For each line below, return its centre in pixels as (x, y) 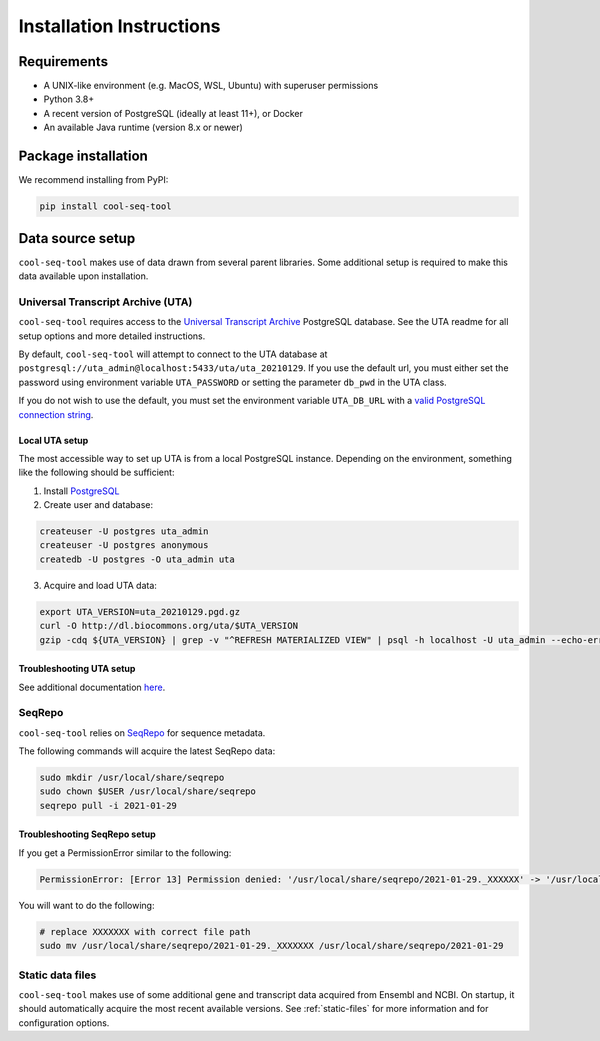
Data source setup (77, 238)
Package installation (83, 156)
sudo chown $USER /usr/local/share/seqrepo (148, 791)
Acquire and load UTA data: (100, 585)
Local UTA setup (53, 440)
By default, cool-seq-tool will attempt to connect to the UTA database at (173, 354)
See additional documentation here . (92, 687)
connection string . (56, 414)
